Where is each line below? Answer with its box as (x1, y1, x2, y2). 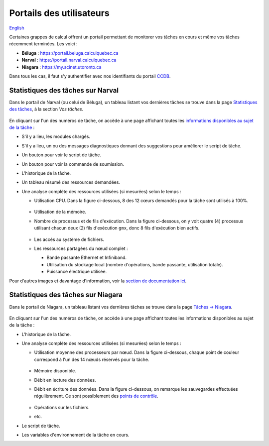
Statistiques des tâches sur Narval (9, 86, 119, 95)
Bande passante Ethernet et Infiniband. (46, 254, 127, 261)
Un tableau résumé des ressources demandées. (21, 179, 121, 185)
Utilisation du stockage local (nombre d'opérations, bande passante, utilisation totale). (46, 261, 224, 267)
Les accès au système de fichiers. (34, 236, 105, 242)
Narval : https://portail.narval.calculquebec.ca (21, 57, 117, 63)
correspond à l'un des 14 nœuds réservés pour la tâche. (34, 356, 149, 362)
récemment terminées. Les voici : (9, 41, 78, 47)
